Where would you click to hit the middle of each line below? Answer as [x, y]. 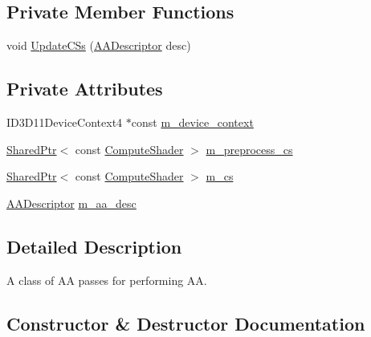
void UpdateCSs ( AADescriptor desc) [99, 45]
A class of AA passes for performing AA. [107, 280]
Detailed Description [94, 246]
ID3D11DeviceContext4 [65, 122]
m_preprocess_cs [249, 149]
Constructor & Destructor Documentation [186, 323]
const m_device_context [192, 122]
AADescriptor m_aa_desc [71, 203]
